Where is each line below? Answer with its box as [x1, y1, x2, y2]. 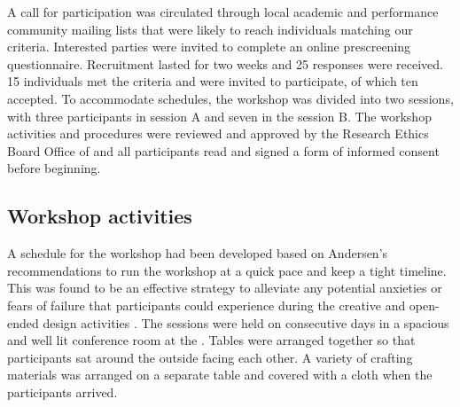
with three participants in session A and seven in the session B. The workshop [7, 106, 432, 125]
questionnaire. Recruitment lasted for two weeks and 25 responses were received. [7, 54, 443, 73]
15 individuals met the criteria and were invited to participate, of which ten [7, 72, 418, 90]
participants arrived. [7, 382, 118, 401]
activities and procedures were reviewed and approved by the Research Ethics [7, 124, 429, 143]
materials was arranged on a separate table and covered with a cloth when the [7, 365, 433, 384]
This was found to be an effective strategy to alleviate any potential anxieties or [7, 278, 442, 297]
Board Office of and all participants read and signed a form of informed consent [7, 141, 440, 160]
